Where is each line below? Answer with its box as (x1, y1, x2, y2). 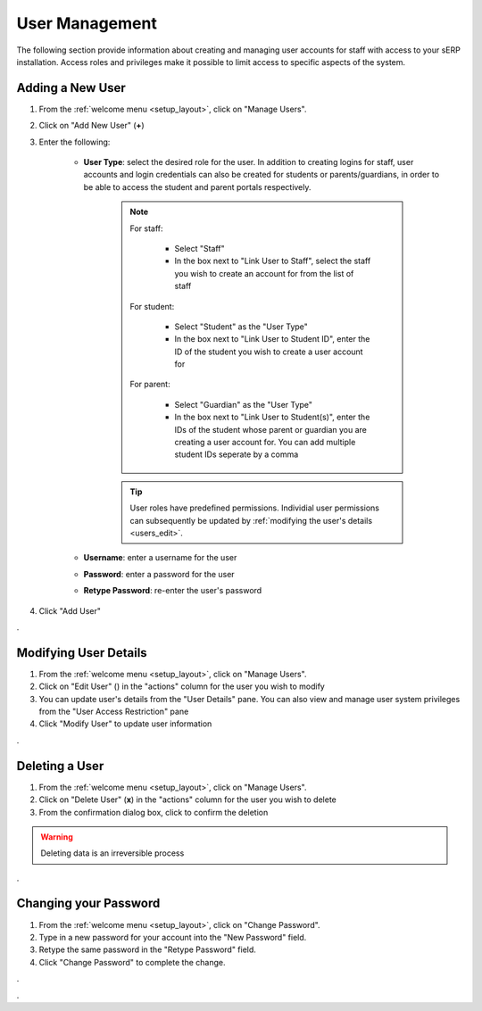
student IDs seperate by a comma (174, 449, 299, 460)
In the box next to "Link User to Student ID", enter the (174, 334, 370, 344)
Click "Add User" (38, 605, 102, 616)
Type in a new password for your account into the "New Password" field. (38, 932, 307, 942)
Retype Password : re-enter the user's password (83, 585, 262, 596)
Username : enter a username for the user (83, 552, 237, 563)
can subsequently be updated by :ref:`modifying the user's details (129, 515, 373, 526)
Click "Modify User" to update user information (38, 718, 212, 729)
